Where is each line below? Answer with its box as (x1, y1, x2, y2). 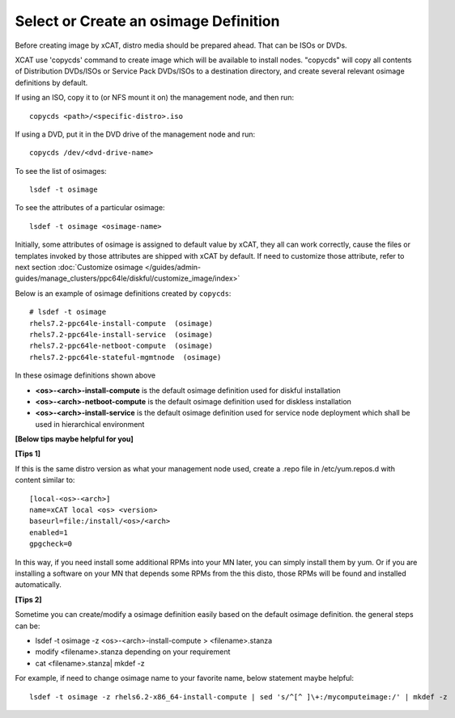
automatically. (15, 580, 62, 589)
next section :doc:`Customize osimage (15, 263, 143, 272)
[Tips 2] (15, 594, 42, 604)
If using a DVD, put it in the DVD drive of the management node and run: (15, 129, 256, 139)
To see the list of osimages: (15, 166, 107, 175)
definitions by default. (15, 78, 88, 87)
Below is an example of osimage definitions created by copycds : (15, 288, 232, 298)
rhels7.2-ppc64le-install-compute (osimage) (29, 319, 214, 327)
